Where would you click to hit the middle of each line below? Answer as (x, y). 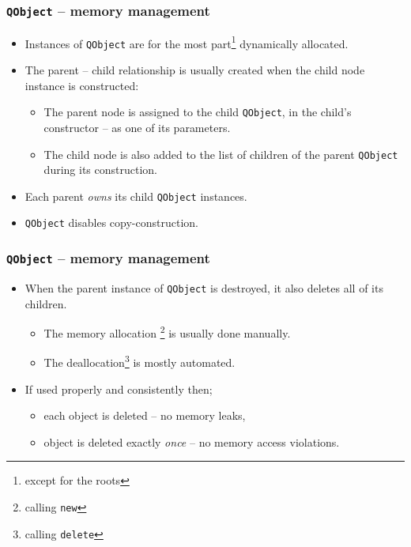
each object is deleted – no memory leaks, (145, 415)
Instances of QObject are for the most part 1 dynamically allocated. (187, 42)
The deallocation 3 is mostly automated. (140, 361)
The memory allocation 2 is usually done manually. (167, 332)
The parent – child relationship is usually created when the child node (195, 70)
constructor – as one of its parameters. (137, 127)
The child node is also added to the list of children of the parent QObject (221, 154)
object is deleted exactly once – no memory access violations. (192, 441)
